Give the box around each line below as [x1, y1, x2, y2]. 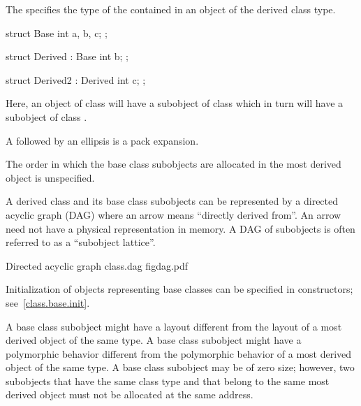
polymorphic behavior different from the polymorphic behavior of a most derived [6, 346, 352, 361]
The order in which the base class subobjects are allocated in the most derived [6, 157, 341, 171]
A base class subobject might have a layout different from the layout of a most [6, 319, 342, 333]
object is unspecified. [6, 170, 95, 184]
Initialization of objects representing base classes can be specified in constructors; [6, 282, 353, 296]
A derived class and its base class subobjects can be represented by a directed [6, 194, 339, 208]
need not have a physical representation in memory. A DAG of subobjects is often [6, 221, 355, 235]
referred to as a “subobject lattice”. [6, 235, 156, 249]
